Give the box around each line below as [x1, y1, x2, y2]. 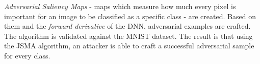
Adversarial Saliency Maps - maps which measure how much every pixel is [4, 1, 236, 11]
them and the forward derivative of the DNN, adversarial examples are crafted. [4, 21, 251, 31]
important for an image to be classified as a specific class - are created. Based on [4, 11, 256, 21]
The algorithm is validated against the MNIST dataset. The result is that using [4, 30, 253, 41]
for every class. [4, 50, 50, 60]
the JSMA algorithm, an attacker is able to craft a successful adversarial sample [4, 40, 254, 51]
